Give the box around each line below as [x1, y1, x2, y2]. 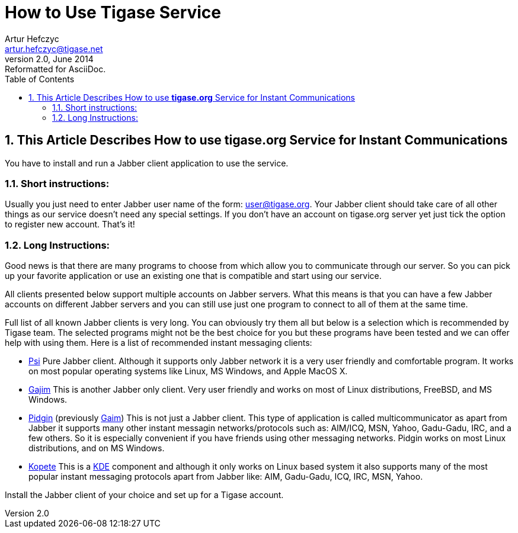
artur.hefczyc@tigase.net [5, 43, 103, 54]
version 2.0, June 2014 [5, 53, 94, 64]
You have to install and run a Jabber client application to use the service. [5, 158, 289, 168]
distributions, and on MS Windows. [28, 443, 165, 454]
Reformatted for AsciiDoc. [5, 63, 106, 74]
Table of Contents [5, 73, 75, 84]
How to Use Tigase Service [5, 2, 222, 23]
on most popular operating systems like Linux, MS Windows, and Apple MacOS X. [28, 366, 348, 377]
